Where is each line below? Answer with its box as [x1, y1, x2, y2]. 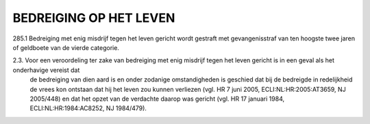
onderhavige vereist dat [12, 66, 80, 74]
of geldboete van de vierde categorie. [12, 43, 120, 51]
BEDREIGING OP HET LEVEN [12, 10, 175, 25]
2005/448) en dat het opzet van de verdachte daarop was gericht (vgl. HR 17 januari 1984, [29, 95, 285, 103]
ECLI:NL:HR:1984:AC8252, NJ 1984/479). [29, 104, 147, 112]
